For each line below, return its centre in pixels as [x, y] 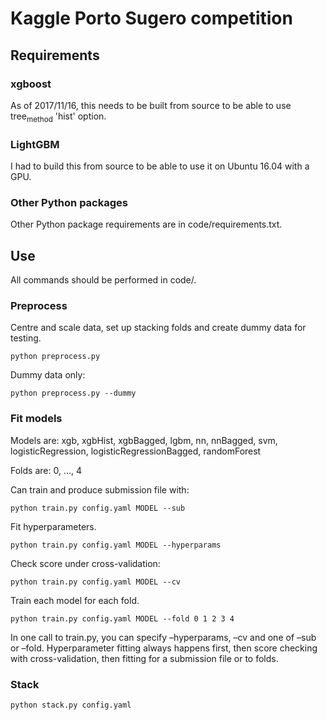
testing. [26, 338]
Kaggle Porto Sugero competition [151, 18]
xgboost [31, 84]
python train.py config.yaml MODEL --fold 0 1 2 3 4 [122, 618]
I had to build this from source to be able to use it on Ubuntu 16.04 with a [160, 166]
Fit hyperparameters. [53, 526]
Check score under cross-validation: [85, 563]
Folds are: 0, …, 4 [46, 470]
